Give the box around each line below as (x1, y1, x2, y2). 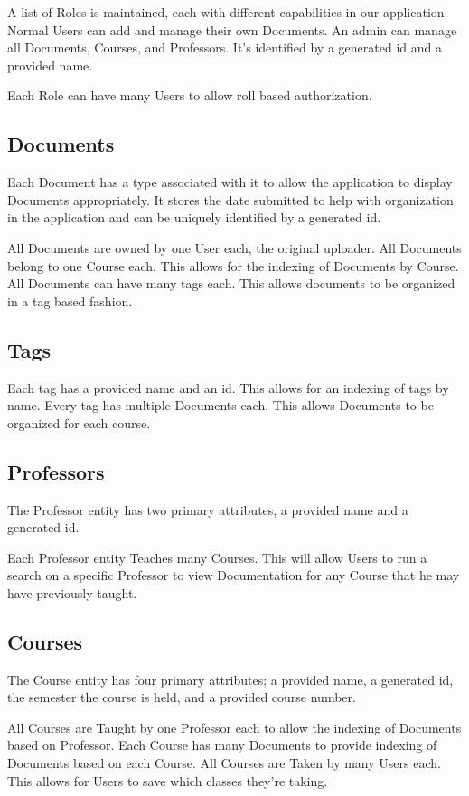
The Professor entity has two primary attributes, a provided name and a (7, 500, 408, 519)
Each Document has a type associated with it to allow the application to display (7, 173, 453, 192)
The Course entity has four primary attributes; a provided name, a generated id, (7, 670, 454, 688)
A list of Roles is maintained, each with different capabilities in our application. (7, 3, 448, 21)
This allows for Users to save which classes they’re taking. (7, 771, 328, 790)
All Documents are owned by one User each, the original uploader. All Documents (7, 238, 462, 257)
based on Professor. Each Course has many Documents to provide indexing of (7, 735, 437, 754)
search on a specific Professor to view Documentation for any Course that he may (7, 566, 460, 585)
